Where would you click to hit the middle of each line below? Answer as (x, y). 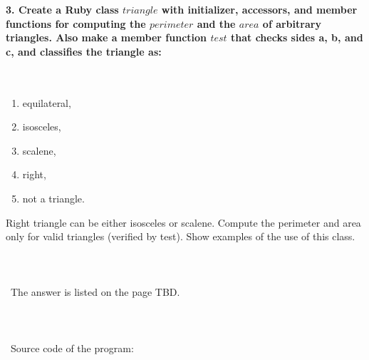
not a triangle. (53, 198)
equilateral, (47, 102)
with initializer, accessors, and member (259, 9)
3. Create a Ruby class (62, 9)
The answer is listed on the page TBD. (95, 292)
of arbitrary (292, 23)
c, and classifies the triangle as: (84, 51)
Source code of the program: (72, 348)
